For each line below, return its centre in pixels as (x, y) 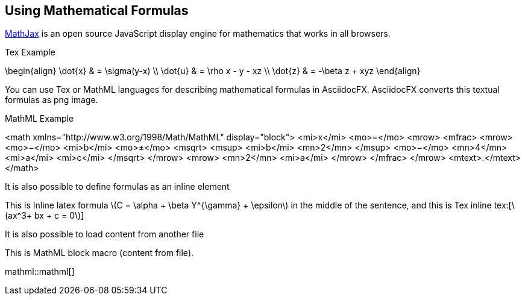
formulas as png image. (52, 100)
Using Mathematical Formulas (97, 11)
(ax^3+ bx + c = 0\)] (45, 216)
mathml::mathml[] (40, 272)
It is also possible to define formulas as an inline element (117, 187)
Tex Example (30, 52)
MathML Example (39, 119)
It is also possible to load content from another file (105, 234)
